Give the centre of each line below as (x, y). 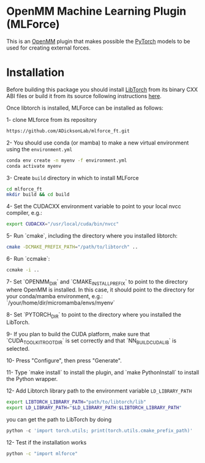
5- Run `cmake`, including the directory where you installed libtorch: (92, 236)
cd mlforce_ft (24, 189)
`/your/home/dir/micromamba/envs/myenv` (61, 303)
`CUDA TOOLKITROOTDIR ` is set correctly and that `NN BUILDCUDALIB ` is (91, 341)
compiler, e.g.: (24, 213)
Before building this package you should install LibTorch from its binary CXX (102, 89)
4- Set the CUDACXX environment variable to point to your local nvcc (94, 206)
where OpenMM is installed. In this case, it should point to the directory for (100, 290)
